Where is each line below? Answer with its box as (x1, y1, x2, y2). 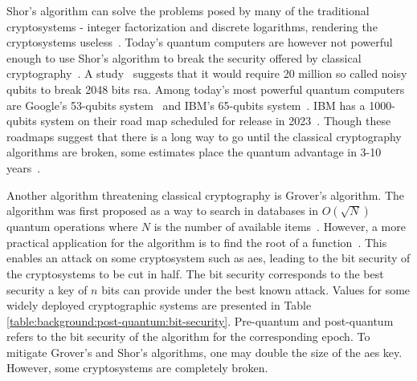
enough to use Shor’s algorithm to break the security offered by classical (6, 49, 362, 66)
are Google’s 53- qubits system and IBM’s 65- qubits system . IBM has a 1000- (6, 96, 395, 113)
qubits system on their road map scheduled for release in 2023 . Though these (6, 112, 391, 129)
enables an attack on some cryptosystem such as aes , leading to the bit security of (6, 249, 411, 266)
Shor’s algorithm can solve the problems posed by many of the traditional (6, 2, 370, 18)
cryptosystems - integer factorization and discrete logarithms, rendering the (6, 18, 378, 34)
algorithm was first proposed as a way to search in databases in (6, 202, 318, 219)
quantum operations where (6, 218, 138, 235)
